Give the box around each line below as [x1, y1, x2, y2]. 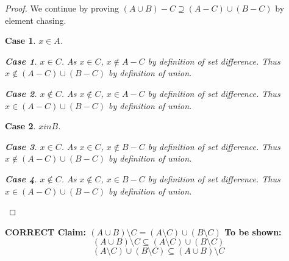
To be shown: [224, 225, 282, 238]
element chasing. [5, 13, 66, 26]
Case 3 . [5, 140, 37, 152]
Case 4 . [5, 172, 37, 185]
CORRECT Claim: [5, 225, 86, 238]
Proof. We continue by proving [5, 2, 120, 14]
